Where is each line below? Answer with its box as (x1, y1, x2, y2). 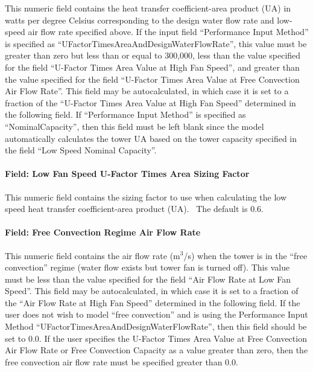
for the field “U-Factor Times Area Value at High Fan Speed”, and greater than (5, 60, 300, 73)
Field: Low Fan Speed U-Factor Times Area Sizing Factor (5, 167, 250, 180)
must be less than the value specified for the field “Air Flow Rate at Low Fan (5, 272, 291, 285)
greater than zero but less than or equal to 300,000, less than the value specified (5, 49, 301, 62)
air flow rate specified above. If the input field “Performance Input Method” (28, 25, 309, 38)
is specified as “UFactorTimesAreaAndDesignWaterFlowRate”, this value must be (5, 37, 307, 50)
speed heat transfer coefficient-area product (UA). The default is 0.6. (5, 202, 264, 215)
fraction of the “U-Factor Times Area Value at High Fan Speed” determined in (5, 96, 296, 109)
